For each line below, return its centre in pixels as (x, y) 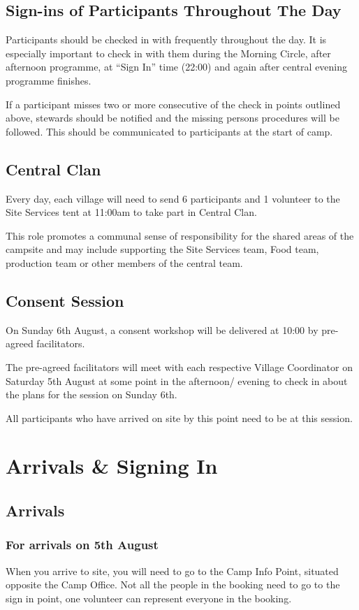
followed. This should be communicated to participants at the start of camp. (169, 131)
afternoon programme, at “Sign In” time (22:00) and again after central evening (177, 67)
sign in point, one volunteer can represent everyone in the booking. (149, 598)
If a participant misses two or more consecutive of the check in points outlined (173, 104)
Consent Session (65, 300)
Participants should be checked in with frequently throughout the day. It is (166, 39)
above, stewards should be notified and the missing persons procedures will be (173, 118)
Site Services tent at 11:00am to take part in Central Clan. (131, 212)
